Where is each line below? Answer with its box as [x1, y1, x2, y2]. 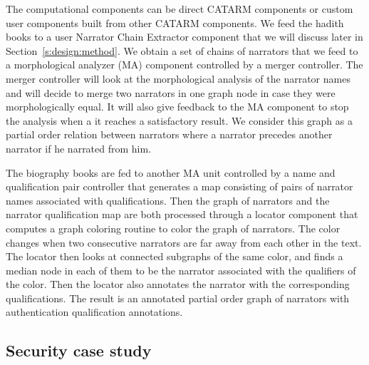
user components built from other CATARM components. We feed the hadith [6, 15, 344, 30]
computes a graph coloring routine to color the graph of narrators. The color [6, 220, 341, 235]
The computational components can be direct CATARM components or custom [6, 1, 353, 16]
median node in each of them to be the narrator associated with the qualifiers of [6, 262, 356, 277]
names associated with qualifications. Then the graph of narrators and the [6, 192, 330, 207]
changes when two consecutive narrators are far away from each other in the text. [6, 235, 362, 250]
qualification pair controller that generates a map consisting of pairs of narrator [6, 179, 353, 194]
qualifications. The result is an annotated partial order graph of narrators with [6, 290, 350, 305]
